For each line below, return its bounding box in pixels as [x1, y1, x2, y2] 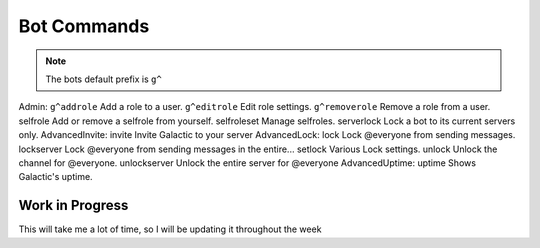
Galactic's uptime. [18, 171, 94, 183]
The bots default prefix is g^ [45, 73, 162, 85]
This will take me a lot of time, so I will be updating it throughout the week [18, 223, 322, 235]
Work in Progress [18, 197, 129, 214]
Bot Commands [18, 15, 150, 37]
